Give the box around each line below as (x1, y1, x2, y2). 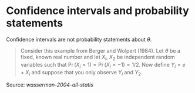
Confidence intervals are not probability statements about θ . (6, 36, 152, 43)
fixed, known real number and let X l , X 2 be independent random (20, 53, 175, 62)
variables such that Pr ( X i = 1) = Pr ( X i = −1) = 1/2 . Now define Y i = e (20, 61, 186, 70)
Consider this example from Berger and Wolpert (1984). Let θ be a (20, 47, 181, 54)
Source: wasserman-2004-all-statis (6, 81, 94, 88)
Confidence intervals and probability (6, 4, 189, 18)
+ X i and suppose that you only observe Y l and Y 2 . (20, 68, 143, 77)
